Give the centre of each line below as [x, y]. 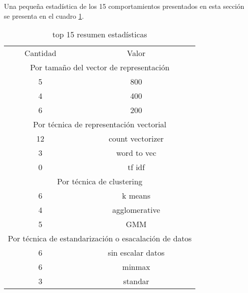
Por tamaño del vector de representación [100, 67]
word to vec [136, 153]
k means [136, 196]
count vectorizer [136, 139]
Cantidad [40, 53]
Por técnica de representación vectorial [100, 124]
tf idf [136, 167]
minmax [136, 267]
